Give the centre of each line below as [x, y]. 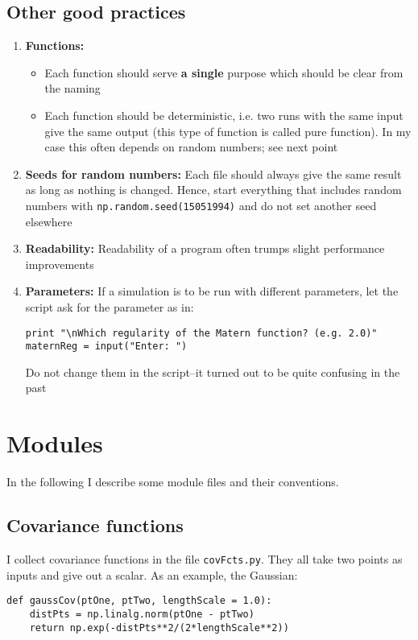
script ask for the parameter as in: [110, 306]
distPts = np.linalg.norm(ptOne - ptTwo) [142, 614]
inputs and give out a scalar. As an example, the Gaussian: [152, 574]
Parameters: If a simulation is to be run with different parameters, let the [212, 291]
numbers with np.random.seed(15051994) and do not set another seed [201, 205]
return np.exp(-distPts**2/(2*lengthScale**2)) [159, 628]
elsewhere [49, 221]
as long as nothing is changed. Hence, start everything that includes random [213, 190]
